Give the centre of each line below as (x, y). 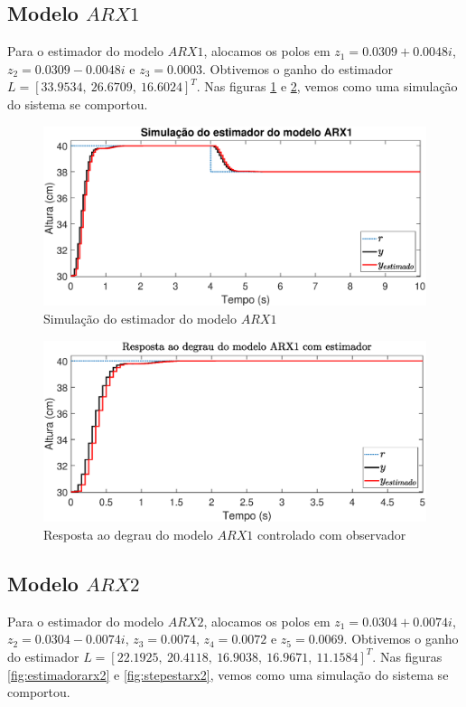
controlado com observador (331, 534)
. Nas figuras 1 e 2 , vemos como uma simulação (327, 86)
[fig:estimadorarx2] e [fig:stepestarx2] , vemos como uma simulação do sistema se (228, 674)
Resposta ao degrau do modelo (128, 534)
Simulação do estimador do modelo (140, 318)
